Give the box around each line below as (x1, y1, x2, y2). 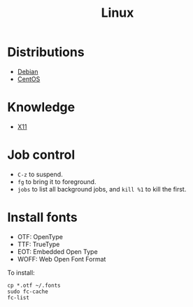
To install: (7, 268, 35, 277)
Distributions (7, 44, 85, 60)
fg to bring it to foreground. (17, 177, 96, 186)
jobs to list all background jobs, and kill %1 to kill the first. (17, 185, 187, 193)
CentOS (17, 75, 41, 83)
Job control (7, 147, 76, 163)
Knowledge (7, 99, 76, 115)
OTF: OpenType (17, 232, 63, 241)
